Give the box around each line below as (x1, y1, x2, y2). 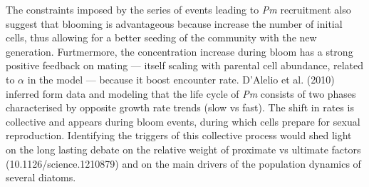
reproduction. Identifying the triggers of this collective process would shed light (6, 128, 352, 143)
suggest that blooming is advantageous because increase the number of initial (6, 16, 343, 31)
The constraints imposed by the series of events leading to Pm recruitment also (6, 2, 351, 16)
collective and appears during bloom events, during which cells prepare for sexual (6, 113, 360, 128)
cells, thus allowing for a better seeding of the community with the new (6, 30, 317, 45)
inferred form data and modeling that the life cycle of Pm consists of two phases (6, 86, 356, 101)
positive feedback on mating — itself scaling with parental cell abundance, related (6, 58, 363, 73)
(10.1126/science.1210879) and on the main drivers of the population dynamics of (6, 156, 361, 171)
